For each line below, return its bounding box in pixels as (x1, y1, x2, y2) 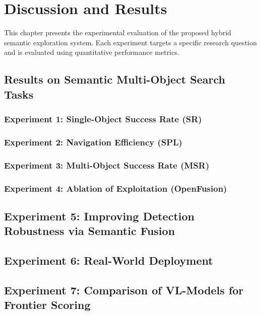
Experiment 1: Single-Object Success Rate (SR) (4, 113, 202, 125)
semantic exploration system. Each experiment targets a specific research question (4, 37, 257, 47)
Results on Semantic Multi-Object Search (4, 71, 225, 87)
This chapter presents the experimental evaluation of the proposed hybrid (4, 27, 231, 38)
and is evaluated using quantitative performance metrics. (4, 47, 179, 57)
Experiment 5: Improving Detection (4, 208, 194, 223)
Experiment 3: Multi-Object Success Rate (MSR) (4, 159, 210, 171)
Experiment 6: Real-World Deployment (4, 253, 213, 268)
